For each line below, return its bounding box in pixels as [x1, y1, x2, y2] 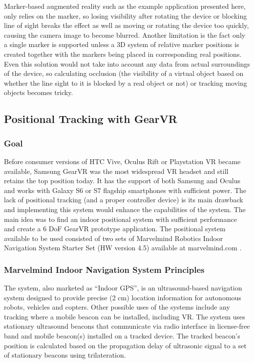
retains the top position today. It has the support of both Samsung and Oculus [4, 175, 240, 186]
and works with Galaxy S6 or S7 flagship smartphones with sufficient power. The [4, 185, 247, 195]
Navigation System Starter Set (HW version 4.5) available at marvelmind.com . [4, 242, 242, 253]
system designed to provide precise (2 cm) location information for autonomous [4, 292, 241, 302]
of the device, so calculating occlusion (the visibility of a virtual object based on [4, 68, 244, 78]
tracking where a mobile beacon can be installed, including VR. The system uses [4, 311, 245, 321]
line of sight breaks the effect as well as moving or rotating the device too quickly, [4, 20, 249, 30]
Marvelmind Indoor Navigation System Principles [4, 263, 205, 275]
